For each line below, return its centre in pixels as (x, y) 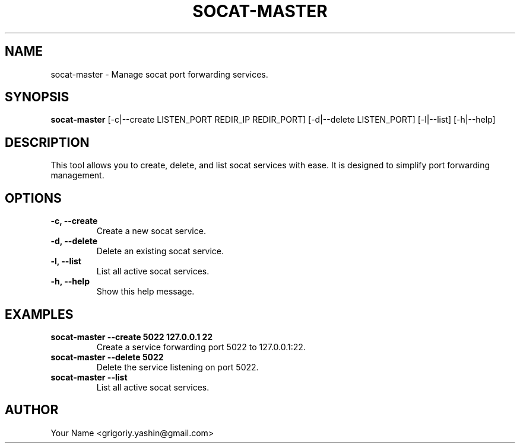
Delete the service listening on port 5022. (177, 367)
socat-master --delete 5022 (107, 357)
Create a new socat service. (151, 231)
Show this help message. (145, 292)
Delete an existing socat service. (160, 251)
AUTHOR (32, 410)
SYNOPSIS (37, 97)
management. (77, 175)
